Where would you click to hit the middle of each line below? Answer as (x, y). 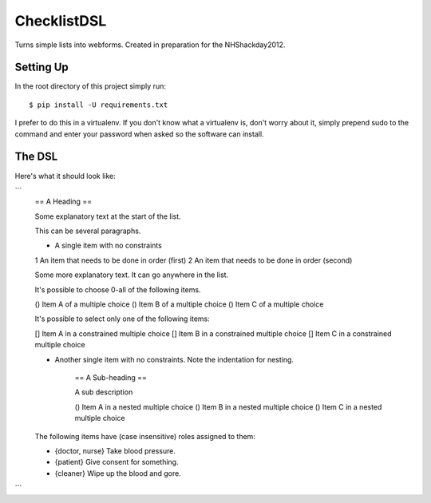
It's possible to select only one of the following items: (123, 319)
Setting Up (42, 67)
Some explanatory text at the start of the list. (108, 216)
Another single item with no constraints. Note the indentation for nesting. (174, 359)
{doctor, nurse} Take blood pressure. (115, 450)
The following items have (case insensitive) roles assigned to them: (145, 436)
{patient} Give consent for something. (117, 462)
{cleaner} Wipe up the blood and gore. (118, 473)
